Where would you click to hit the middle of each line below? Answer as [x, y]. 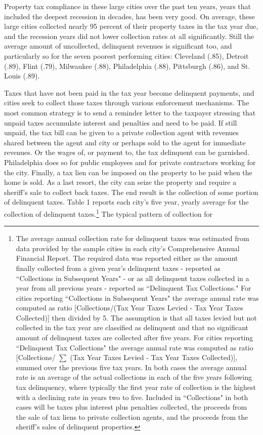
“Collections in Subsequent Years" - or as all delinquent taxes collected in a [133, 278]
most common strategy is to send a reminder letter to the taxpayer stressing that [130, 112]
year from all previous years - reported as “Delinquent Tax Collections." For [134, 288]
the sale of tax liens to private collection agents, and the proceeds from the [132, 417]
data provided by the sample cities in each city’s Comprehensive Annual [128, 248]
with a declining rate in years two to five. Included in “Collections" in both [132, 397]
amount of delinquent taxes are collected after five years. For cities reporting [135, 338]
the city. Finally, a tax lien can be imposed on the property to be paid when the [128, 172]
